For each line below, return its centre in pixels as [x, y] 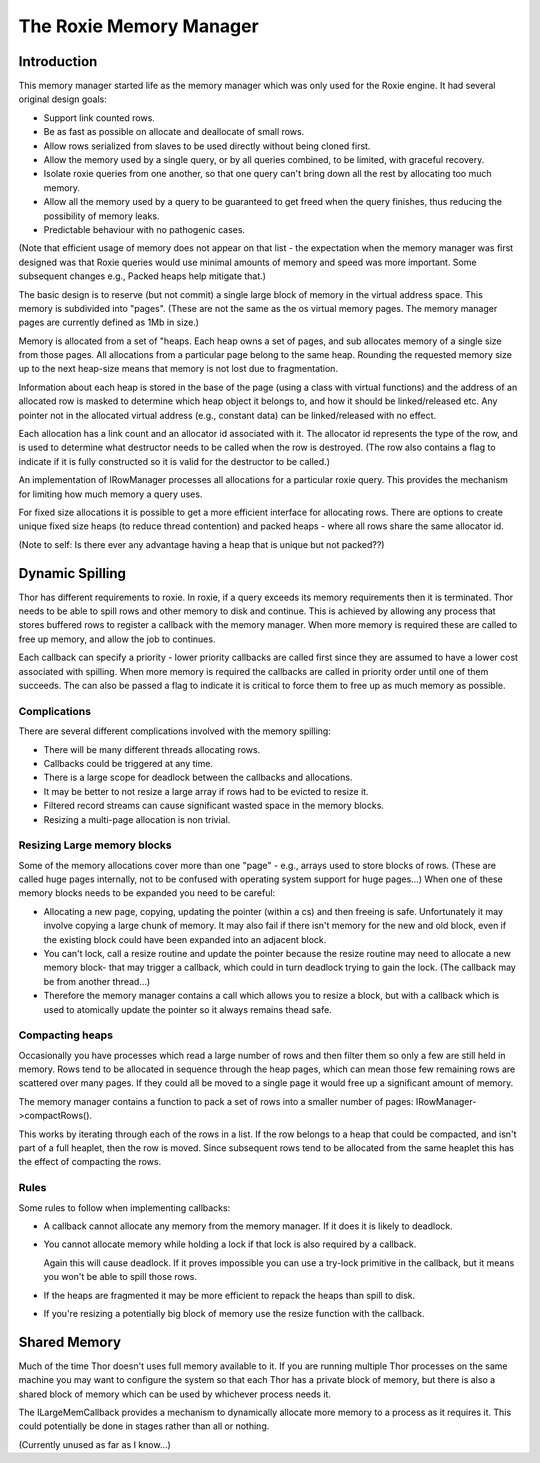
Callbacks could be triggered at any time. [128, 763]
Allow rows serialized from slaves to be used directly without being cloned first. [207, 146]
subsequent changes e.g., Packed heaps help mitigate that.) [142, 276]
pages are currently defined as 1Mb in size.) [109, 322]
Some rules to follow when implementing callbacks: [124, 1207]
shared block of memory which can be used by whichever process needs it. [175, 1394]
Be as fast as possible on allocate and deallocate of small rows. [174, 132]
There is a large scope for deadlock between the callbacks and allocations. [198, 777]
